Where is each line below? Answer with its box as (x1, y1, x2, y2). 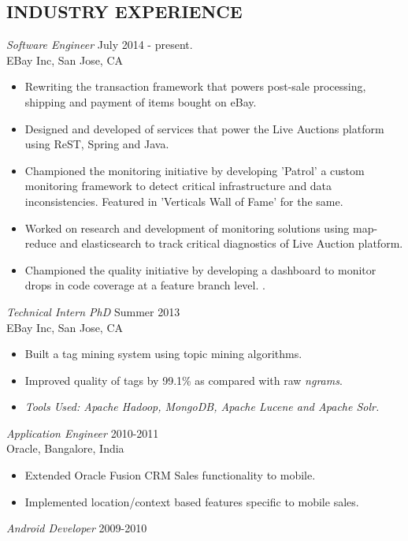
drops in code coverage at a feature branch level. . (24, 277, 265, 293)
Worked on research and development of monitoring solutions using (24, 219, 350, 236)
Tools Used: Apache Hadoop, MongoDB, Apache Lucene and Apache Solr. (24, 398, 380, 415)
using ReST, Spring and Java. (24, 136, 169, 152)
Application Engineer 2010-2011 (6, 424, 159, 441)
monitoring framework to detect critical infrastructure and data (24, 177, 332, 194)
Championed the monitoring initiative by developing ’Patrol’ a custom (24, 162, 365, 178)
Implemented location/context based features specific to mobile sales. (24, 493, 359, 509)
